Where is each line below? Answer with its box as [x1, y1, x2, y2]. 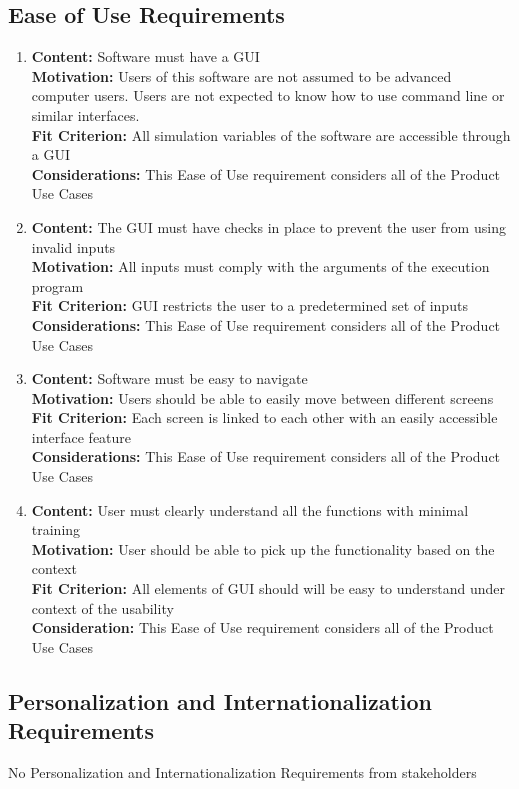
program [31, 275, 84, 296]
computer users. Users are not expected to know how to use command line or [31, 85, 505, 106]
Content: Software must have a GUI [31, 46, 260, 67]
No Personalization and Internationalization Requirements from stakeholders [8, 762, 477, 783]
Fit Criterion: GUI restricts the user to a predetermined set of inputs [31, 295, 468, 316]
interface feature [31, 426, 132, 447]
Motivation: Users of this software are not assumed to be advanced [31, 65, 452, 86]
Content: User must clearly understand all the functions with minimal [31, 499, 469, 520]
